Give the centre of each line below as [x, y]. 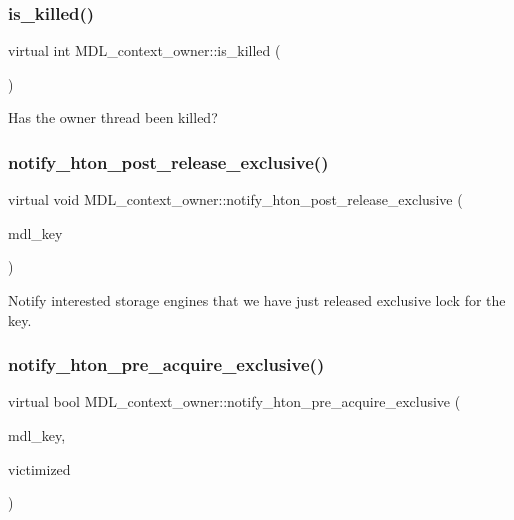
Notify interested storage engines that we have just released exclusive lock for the [257, 300]
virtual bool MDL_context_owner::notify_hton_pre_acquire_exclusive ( [234, 401]
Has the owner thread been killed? [113, 117]
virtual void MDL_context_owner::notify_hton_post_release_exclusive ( [235, 199]
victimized [39, 468]
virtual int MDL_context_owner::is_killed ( [144, 50]
